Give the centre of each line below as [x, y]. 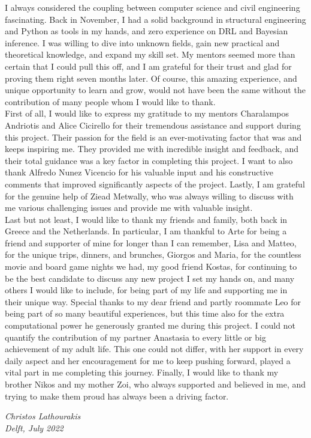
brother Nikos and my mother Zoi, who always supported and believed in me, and [155, 384]
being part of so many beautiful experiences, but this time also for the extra [145, 313]
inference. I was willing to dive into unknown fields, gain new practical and [142, 42]
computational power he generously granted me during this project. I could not [150, 325]
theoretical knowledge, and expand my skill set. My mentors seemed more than [150, 54]
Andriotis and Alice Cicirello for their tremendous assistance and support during [153, 125]
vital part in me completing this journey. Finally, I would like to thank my [142, 372]
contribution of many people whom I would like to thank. [110, 101]
